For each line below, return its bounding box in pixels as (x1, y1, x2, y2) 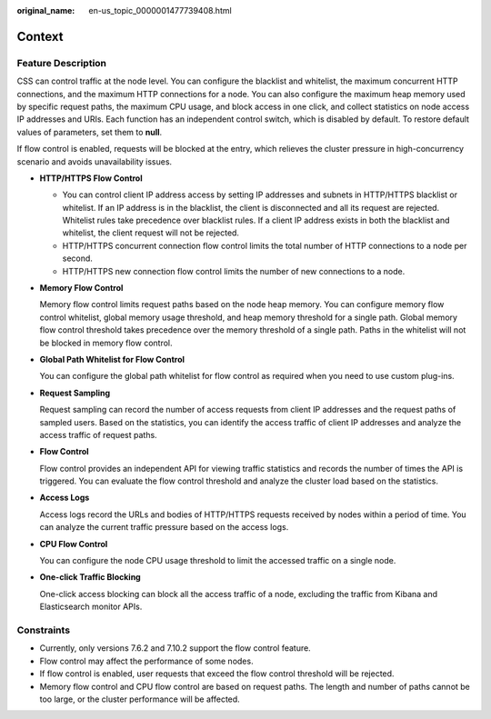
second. (62, 253, 93, 264)
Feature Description (16, 56, 107, 69)
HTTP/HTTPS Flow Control (39, 173, 143, 184)
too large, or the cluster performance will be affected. (39, 694, 240, 704)
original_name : (16, 5, 75, 15)
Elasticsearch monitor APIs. (39, 601, 143, 613)
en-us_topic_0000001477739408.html (88, 5, 232, 15)
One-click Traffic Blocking (39, 572, 141, 583)
